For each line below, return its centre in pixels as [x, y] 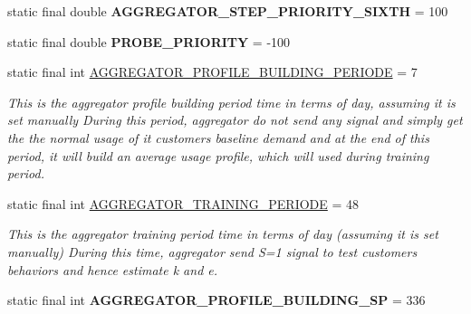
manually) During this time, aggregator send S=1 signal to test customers [212, 251]
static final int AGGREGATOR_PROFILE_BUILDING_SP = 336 [216, 300]
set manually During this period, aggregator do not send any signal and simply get [235, 120]
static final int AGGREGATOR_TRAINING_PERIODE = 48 [183, 203]
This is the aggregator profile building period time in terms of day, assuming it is [231, 102]
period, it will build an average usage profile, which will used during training [218, 155]
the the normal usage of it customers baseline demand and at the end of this [218, 137]
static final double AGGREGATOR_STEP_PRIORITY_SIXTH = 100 [228, 11]
